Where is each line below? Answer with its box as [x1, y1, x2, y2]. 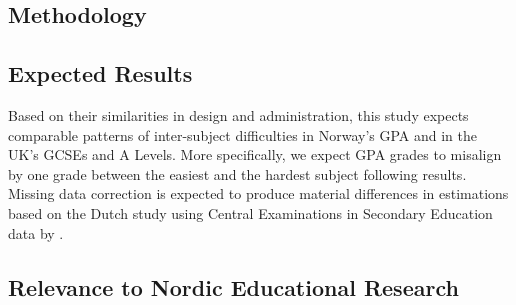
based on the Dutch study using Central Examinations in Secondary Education [8, 202, 493, 223]
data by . [8, 222, 64, 243]
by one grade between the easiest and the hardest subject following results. [8, 163, 467, 184]
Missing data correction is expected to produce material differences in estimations [8, 183, 509, 204]
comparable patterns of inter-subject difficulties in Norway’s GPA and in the [8, 124, 477, 145]
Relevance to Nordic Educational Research [8, 271, 459, 302]
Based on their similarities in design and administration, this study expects [8, 104, 469, 125]
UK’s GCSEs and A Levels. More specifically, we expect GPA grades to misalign [8, 144, 502, 165]
